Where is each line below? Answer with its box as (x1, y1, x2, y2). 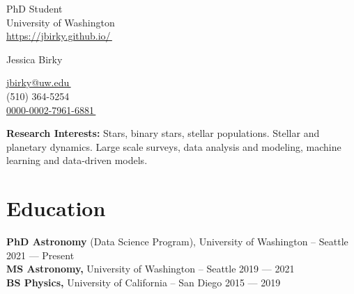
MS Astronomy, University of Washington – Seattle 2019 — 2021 (6, 261, 295, 276)
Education (6, 194, 106, 222)
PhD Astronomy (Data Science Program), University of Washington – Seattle (6, 234, 348, 249)
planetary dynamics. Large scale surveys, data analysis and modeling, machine (6, 139, 341, 154)
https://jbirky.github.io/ (6, 28, 111, 43)
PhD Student (6, 1, 63, 15)
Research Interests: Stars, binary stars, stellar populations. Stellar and (6, 126, 320, 140)
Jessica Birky (6, 51, 63, 66)
